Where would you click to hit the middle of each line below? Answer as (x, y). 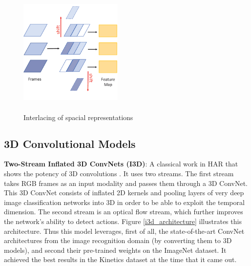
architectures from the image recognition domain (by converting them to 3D (118, 240)
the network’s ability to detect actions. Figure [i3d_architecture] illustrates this (123, 221)
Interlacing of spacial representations (78, 117)
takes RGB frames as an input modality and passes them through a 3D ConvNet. (126, 183)
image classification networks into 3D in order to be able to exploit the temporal (124, 202)
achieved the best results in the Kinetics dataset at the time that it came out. (120, 259)
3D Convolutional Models (70, 143)
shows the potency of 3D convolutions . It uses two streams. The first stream (119, 173)
